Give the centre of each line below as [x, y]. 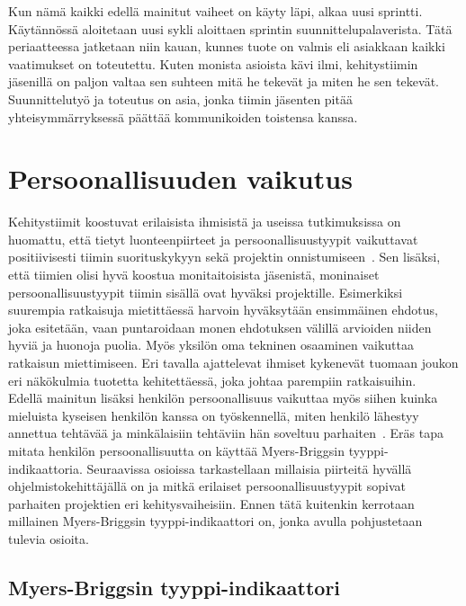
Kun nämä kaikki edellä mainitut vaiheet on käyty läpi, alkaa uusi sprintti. [215, 11]
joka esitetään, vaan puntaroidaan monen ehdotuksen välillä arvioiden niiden [220, 327]
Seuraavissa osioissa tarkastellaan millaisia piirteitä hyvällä [249, 468]
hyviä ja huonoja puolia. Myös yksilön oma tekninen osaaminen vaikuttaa [211, 345]
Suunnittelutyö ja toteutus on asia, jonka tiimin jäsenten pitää [180, 98]
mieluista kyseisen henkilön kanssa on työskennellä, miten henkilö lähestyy [214, 415]
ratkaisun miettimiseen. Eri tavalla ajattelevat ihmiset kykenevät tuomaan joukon [233, 363]
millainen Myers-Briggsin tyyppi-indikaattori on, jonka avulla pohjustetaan [215, 521]
